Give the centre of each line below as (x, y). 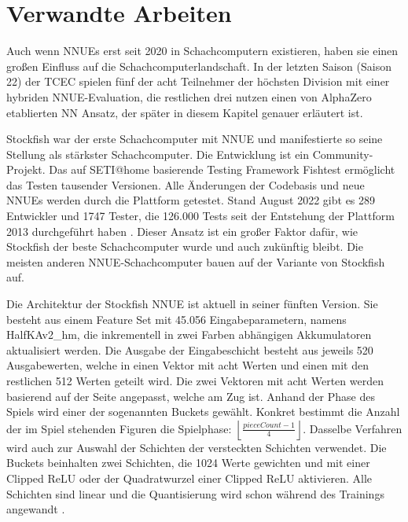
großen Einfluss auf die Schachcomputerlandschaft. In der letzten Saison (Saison (199, 66)
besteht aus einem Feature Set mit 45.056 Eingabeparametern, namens (176, 319)
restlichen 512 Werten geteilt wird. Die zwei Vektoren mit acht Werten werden (195, 380)
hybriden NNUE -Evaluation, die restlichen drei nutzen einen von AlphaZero (189, 96)
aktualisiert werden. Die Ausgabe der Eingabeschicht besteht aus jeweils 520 (190, 349)
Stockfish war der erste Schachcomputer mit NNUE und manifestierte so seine (195, 139)
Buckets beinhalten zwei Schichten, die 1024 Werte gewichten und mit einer (188, 463)
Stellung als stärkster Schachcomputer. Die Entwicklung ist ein (158, 154)
